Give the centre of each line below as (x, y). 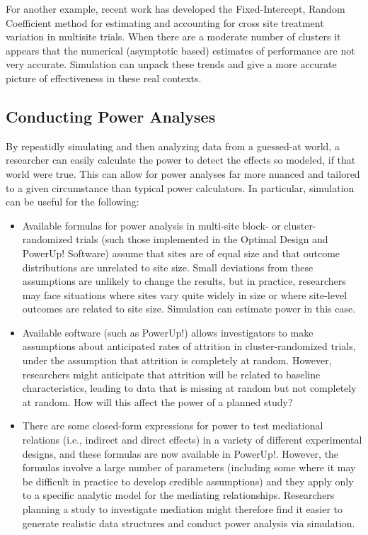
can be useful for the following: (73, 202)
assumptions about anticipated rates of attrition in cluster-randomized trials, (189, 346)
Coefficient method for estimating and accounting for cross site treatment (165, 22)
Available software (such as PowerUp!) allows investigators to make (168, 332)
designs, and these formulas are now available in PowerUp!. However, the (180, 453)
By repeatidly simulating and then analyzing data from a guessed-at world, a (173, 146)
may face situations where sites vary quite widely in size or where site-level (185, 294)
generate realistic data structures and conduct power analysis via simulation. (189, 523)
